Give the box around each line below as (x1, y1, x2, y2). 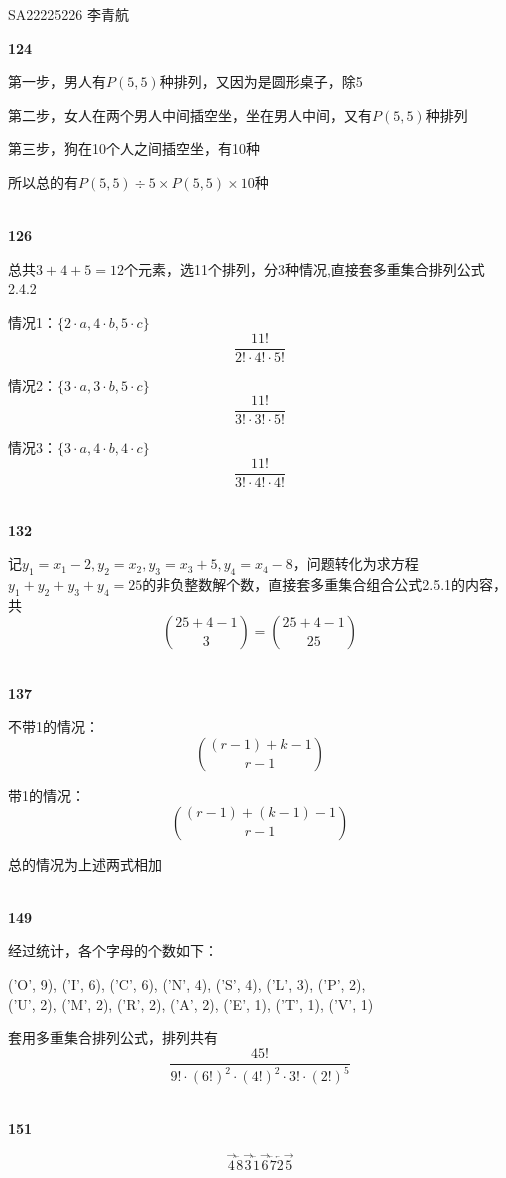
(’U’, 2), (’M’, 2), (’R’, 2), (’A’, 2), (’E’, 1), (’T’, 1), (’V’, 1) (8, 993, 374, 1014)
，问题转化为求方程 (292, 553, 419, 574)
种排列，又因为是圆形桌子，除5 (159, 71, 363, 92)
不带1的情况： (8, 716, 99, 737)
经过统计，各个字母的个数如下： (8, 940, 218, 961)
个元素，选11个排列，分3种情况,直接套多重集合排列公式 (123, 258, 485, 279)
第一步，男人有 (8, 71, 106, 92)
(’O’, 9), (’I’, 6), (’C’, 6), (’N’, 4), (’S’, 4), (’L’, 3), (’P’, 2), (8, 974, 366, 995)
